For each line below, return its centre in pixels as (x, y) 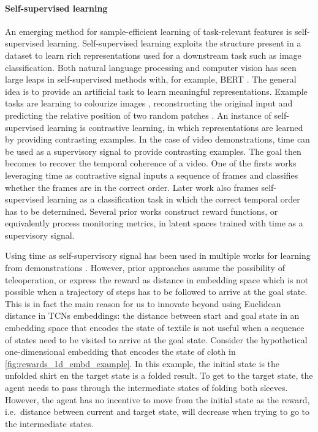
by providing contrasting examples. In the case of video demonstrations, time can (157, 139)
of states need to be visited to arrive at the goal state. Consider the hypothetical (156, 339)
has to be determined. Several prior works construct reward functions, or (142, 211)
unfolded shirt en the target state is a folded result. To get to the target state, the (159, 375)
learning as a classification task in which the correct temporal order (173, 199)
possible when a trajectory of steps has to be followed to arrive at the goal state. (156, 292)
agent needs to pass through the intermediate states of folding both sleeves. (146, 388)
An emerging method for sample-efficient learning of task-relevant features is (149, 31)
